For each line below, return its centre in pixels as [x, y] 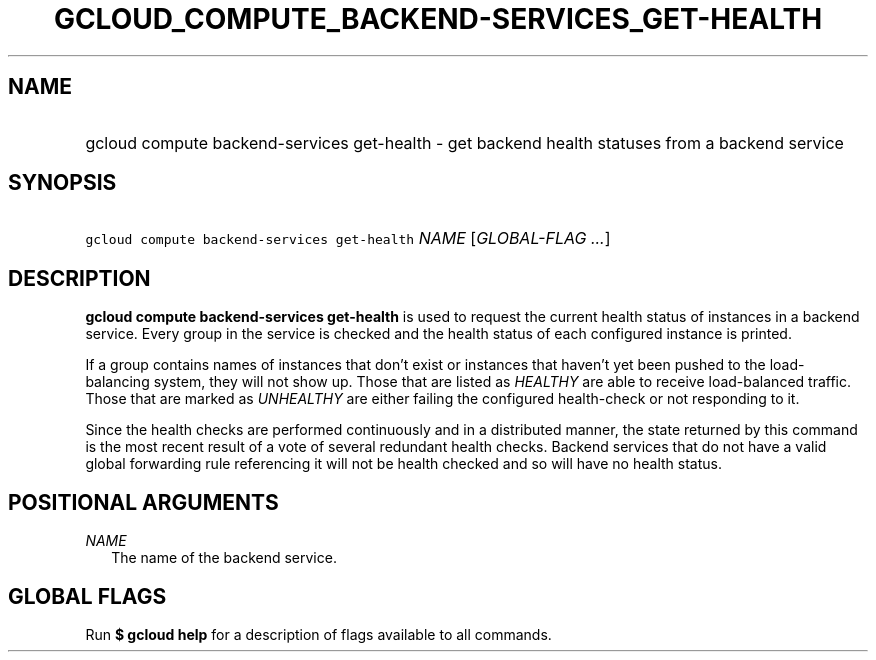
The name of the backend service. [224, 558]
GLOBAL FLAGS [87, 596]
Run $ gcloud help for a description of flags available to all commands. [318, 634]
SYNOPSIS [62, 183]
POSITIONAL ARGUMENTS [143, 502]
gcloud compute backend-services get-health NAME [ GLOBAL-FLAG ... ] [348, 238]
